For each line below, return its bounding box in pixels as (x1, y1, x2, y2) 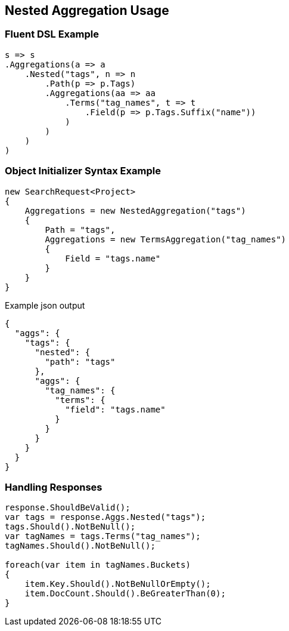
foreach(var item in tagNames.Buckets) (5, 560, 191, 570)
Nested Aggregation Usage (5, 3, 169, 18)
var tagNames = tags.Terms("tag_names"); (5, 531, 201, 541)
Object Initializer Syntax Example (5, 165, 161, 177)
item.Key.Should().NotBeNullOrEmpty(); (24, 579, 211, 589)
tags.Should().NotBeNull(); (5, 522, 136, 532)
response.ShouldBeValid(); (5, 503, 130, 513)
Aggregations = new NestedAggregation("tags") (24, 205, 246, 216)
